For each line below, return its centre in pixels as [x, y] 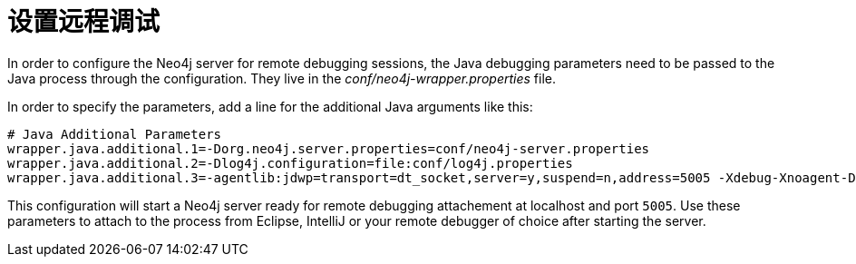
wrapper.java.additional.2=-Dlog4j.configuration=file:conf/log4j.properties [290, 163]
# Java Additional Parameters [115, 134]
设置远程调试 [84, 22]
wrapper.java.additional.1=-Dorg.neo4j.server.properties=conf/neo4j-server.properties [329, 148]
